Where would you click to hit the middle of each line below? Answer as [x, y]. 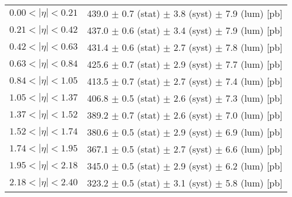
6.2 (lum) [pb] [254, 166]
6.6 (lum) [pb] [254, 149]
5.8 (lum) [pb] [254, 183]
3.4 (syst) [193, 30]
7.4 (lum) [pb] [254, 81]
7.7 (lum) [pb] [254, 64]
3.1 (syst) [193, 183]
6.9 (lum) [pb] [254, 132]
